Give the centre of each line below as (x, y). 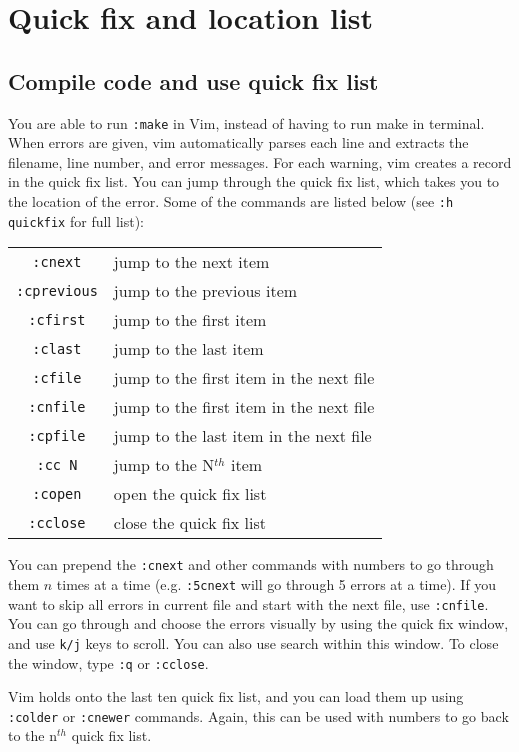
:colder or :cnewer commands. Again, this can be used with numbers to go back (258, 715)
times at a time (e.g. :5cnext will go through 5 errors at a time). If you (276, 583)
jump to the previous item (205, 291)
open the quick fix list (190, 494)
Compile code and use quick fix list (193, 80)
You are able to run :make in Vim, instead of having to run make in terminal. (246, 122)
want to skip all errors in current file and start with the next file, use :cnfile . (248, 603)
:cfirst (57, 319)
